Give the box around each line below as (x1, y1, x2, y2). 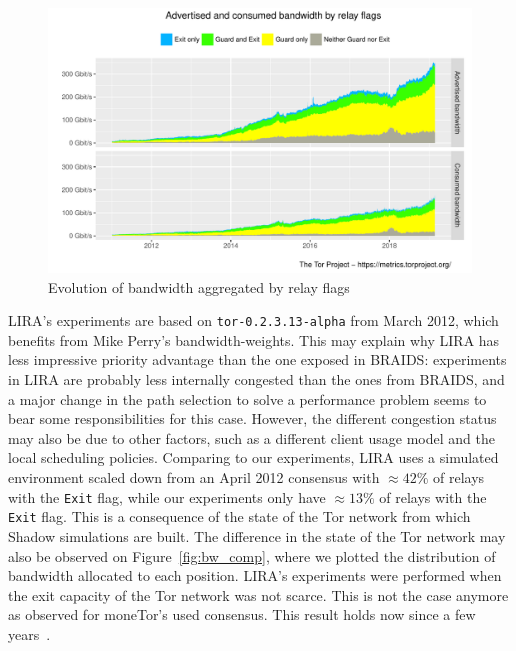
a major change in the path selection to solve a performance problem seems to (8, 388, 487, 409)
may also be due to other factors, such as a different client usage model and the (8, 427, 495, 448)
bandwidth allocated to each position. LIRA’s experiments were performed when (8, 565, 502, 586)
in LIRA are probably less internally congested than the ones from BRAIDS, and (8, 369, 505, 390)
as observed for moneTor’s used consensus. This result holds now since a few (8, 604, 476, 625)
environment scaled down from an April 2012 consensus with (8, 467, 380, 487)
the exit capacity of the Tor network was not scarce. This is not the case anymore (8, 584, 509, 605)
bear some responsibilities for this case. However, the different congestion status (8, 408, 497, 429)
